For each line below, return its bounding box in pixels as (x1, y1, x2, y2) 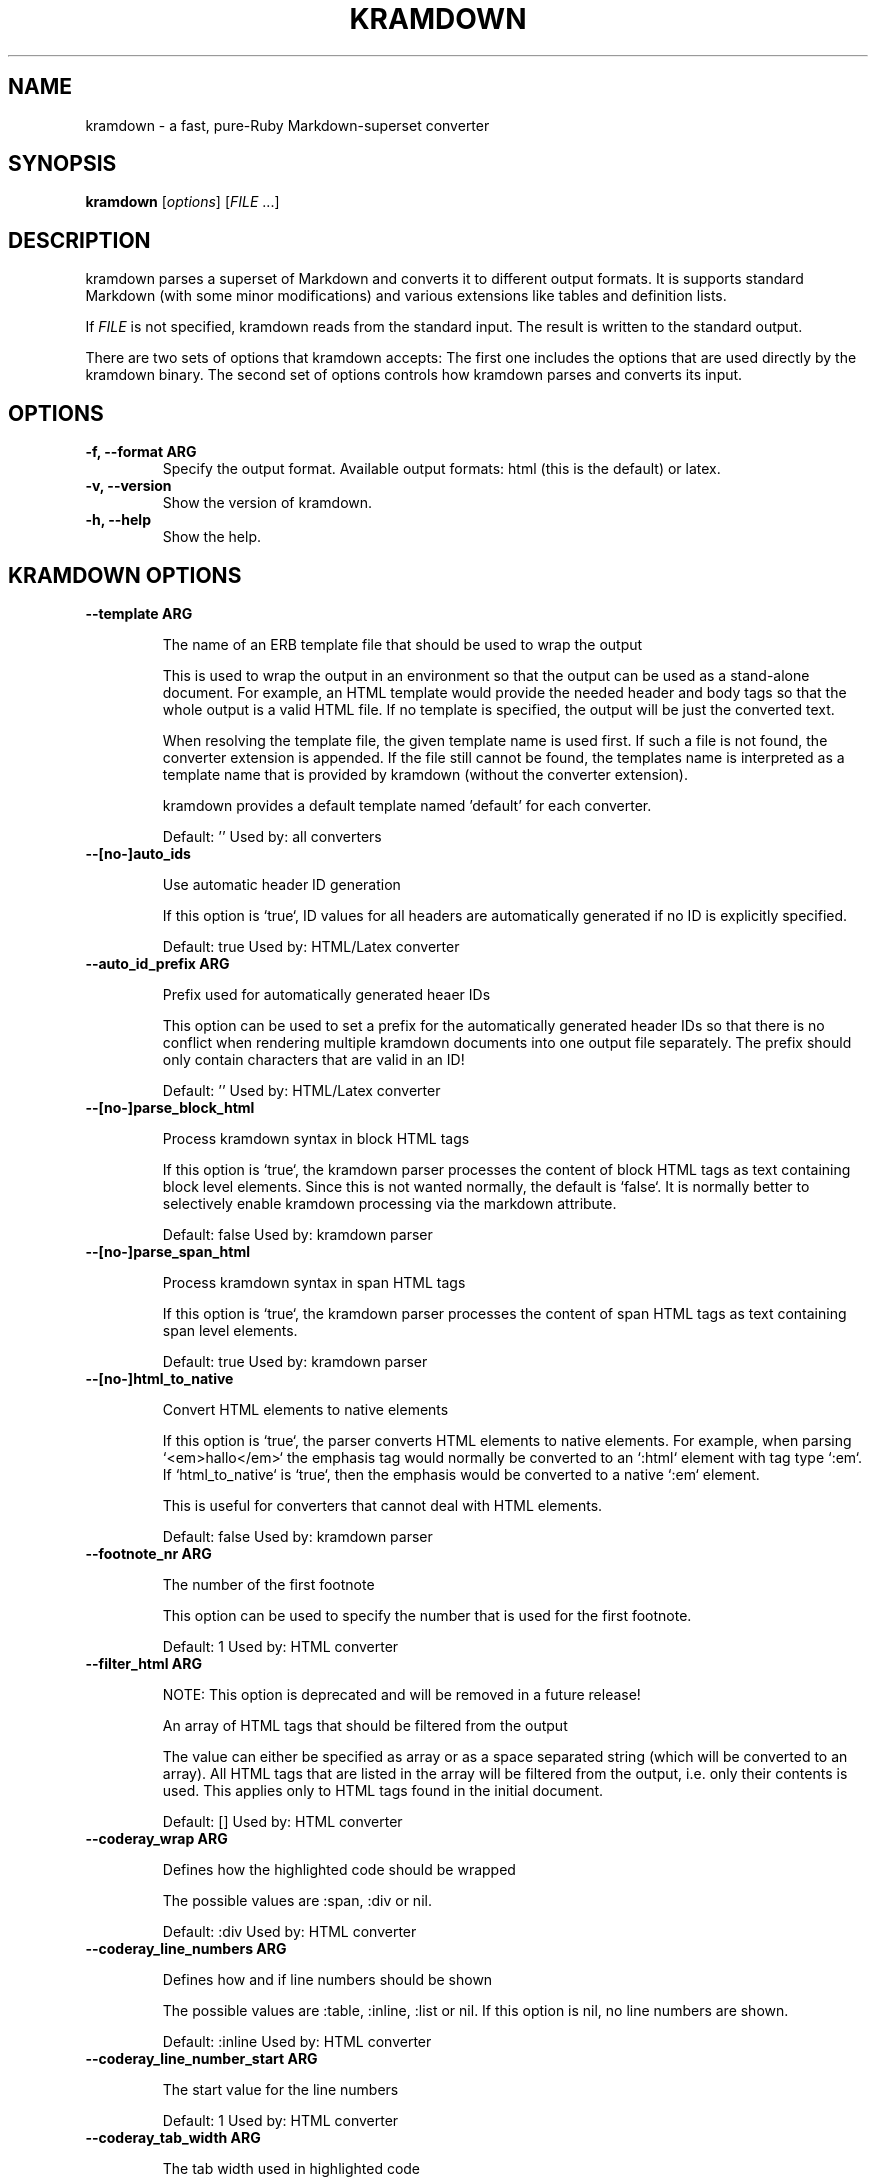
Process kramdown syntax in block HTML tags (162, 1129, 470, 1147)
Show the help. (162, 528, 261, 546)
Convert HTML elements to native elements (162, 1400, 449, 1418)
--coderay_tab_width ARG (85, 2128, 261, 2146)
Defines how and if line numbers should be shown (162, 1970, 493, 1988)
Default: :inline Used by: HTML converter (162, 2032, 432, 2050)
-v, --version (85, 477, 172, 495)
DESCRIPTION (8, 227, 151, 253)
